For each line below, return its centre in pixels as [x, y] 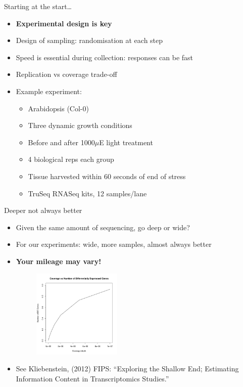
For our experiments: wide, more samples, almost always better [114, 244]
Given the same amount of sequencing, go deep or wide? [103, 227]
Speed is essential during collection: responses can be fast [105, 57]
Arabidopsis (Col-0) [58, 108]
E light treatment [126, 142]
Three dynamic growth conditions [80, 125]
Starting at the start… [38, 6]
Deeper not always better [43, 210]
